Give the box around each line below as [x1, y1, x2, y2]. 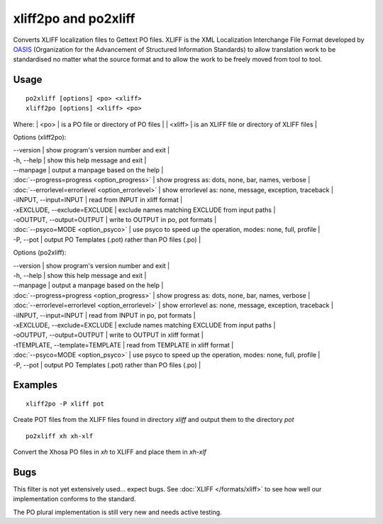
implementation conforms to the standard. [13, 495, 136, 503]
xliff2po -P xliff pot [26, 399, 105, 408]
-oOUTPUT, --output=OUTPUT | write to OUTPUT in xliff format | [13, 330, 204, 340]
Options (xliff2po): [13, 133, 67, 141]
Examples [13, 379, 58, 391]
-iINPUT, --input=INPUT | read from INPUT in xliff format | [13, 196, 183, 204]
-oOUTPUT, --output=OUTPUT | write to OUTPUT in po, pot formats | [13, 216, 217, 224]
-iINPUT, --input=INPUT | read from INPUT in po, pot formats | [13, 311, 196, 319]
